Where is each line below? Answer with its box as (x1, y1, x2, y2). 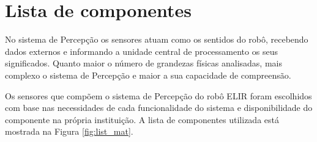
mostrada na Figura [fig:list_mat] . (5, 125, 133, 138)
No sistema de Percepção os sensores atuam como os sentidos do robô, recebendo (5, 33, 308, 46)
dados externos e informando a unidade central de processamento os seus (5, 44, 278, 57)
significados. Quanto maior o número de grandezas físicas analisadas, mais (5, 57, 282, 69)
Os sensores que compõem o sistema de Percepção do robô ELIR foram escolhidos (5, 89, 312, 102)
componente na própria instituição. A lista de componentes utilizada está (5, 113, 279, 126)
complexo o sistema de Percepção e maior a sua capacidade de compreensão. (5, 68, 291, 81)
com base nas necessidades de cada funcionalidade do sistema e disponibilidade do (5, 101, 313, 114)
